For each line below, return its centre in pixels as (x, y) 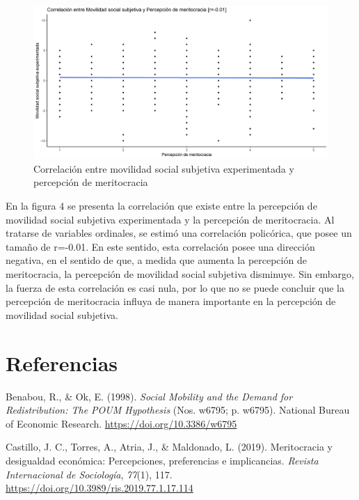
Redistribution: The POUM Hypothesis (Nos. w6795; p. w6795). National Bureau (178, 410)
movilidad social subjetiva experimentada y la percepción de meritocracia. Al (170, 219)
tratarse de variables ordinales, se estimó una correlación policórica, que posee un (179, 233)
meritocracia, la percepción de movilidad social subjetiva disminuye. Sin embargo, (180, 274)
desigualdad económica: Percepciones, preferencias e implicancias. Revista (162, 460)
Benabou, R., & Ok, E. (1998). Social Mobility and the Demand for (149, 396)
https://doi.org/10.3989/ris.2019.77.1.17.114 (99, 488)
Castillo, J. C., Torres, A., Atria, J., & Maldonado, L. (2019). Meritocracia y (169, 447)
